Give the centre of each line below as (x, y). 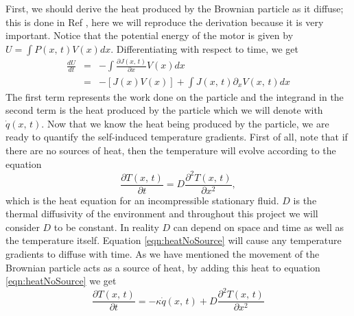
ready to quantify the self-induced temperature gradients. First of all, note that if (177, 137)
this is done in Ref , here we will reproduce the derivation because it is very (165, 22)
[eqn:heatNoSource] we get (61, 281)
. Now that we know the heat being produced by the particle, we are (185, 123)
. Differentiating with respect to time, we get (204, 48)
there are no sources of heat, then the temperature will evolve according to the (171, 150)
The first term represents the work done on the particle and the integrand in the (175, 96)
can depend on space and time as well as (258, 227)
